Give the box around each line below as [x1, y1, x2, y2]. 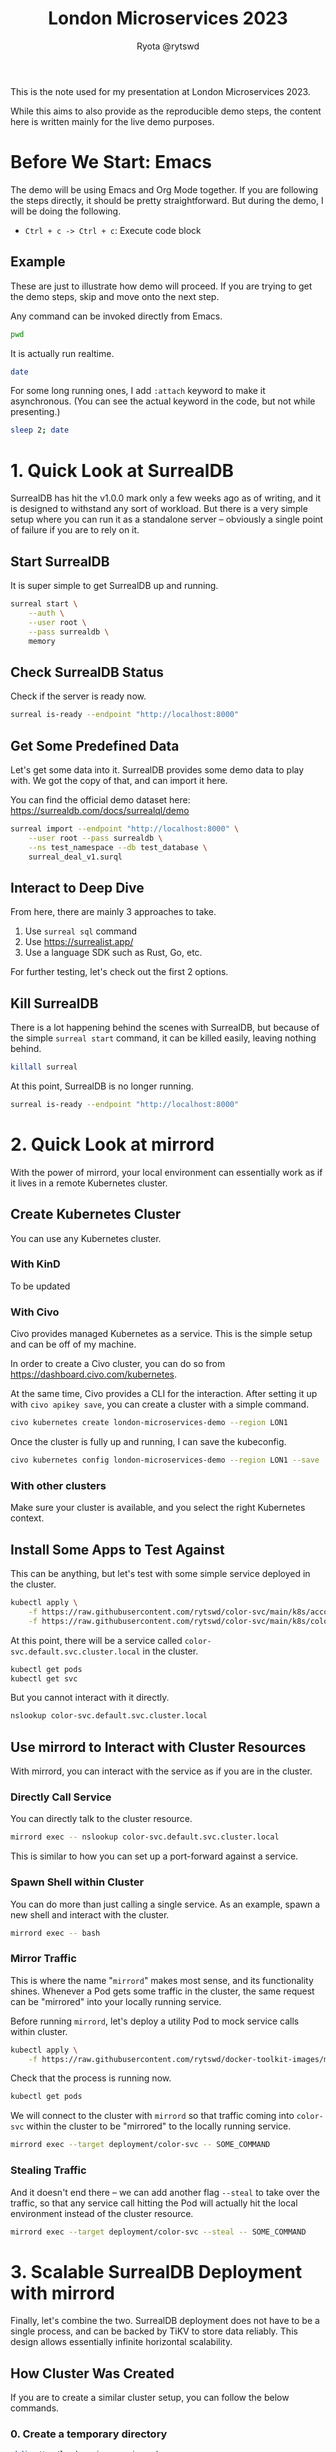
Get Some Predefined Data [10, 737, 180, 754]
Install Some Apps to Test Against [10, 1541, 225, 1558]
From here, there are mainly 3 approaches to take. [10, 906, 217, 918]
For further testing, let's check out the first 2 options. [10, 966, 229, 978]
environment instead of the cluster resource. [10, 2207, 194, 2219]
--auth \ [28, 608, 65, 618]
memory [28, 636, 56, 646]
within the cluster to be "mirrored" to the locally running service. [26, 2120, 292, 2132]
